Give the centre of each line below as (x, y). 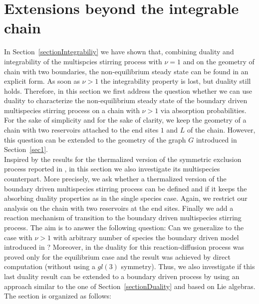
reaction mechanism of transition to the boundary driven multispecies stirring (123, 218)
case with (18, 237)
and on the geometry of (219, 61)
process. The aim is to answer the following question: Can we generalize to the (124, 227)
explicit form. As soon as (42, 81)
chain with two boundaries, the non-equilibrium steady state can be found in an (126, 71)
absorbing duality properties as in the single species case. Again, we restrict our (126, 198)
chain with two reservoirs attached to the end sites (81, 130)
